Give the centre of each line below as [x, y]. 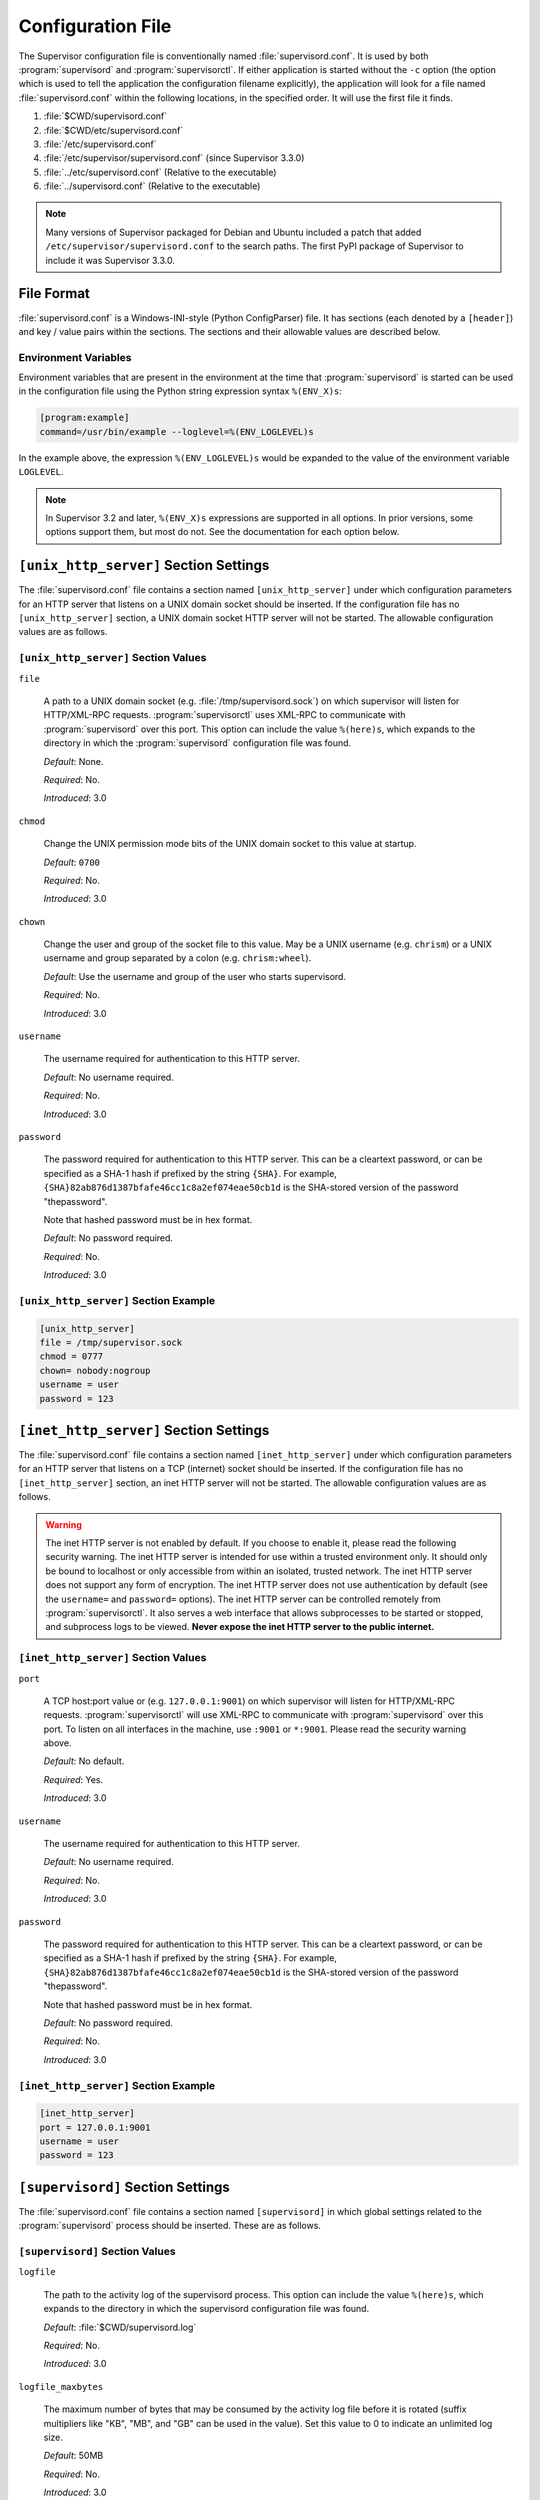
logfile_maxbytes [61, 2386]
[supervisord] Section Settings [124, 2186]
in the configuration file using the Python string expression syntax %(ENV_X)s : [180, 391]
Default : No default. [84, 1761]
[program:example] [84, 418]
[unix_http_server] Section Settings [144, 565]
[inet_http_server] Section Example [117, 2085]
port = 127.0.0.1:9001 [95, 2127]
